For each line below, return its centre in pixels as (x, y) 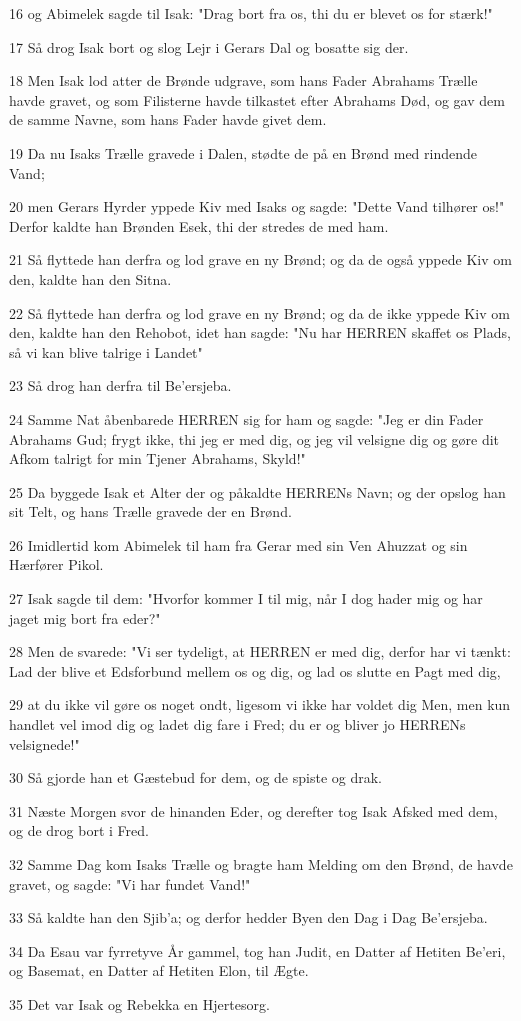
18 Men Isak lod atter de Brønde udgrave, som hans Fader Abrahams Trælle (243, 80)
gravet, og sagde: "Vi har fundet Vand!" (130, 883)
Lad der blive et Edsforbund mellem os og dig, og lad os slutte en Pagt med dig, (255, 670)
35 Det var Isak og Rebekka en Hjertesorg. (139, 1003)
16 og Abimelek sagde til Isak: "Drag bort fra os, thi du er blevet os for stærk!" (251, 13)
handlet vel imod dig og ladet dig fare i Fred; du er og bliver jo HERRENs (237, 724)
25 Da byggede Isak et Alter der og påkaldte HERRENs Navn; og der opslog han (257, 491)
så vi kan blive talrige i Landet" (106, 351)
